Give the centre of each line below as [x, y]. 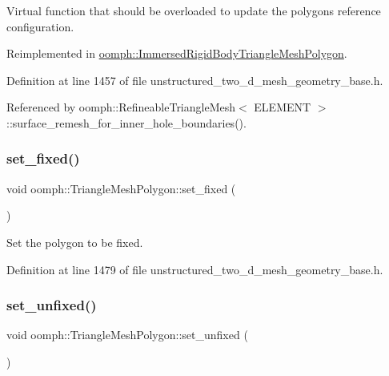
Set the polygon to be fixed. [75, 242]
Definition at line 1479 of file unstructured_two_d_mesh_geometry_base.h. [195, 269]
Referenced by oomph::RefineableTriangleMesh [121, 107]
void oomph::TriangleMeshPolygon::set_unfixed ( [127, 335]
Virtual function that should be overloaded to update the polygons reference [194, 10]
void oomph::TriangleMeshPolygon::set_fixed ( [121, 188]
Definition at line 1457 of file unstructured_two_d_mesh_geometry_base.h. [195, 80]
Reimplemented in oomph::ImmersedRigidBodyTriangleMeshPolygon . [177, 53]
